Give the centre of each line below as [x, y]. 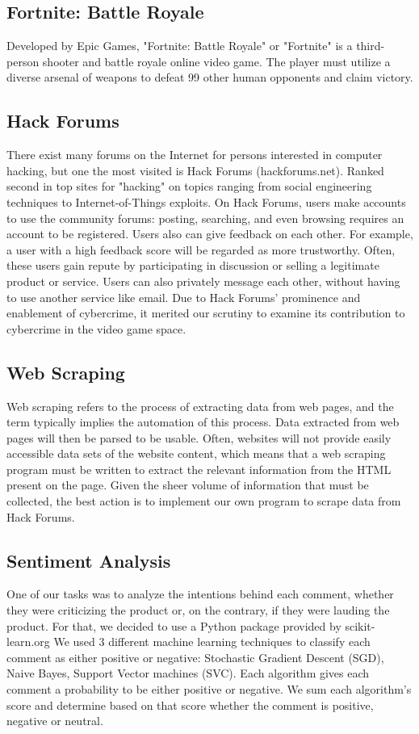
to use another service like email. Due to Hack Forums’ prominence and [184, 297]
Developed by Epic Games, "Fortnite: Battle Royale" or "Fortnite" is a [180, 46]
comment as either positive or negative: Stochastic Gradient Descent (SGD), [195, 657]
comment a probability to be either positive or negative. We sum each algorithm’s [209, 689]
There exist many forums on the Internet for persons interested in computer [195, 155]
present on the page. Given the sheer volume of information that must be [188, 485]
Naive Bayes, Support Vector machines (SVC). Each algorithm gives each [188, 673]
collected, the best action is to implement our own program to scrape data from [204, 501]
